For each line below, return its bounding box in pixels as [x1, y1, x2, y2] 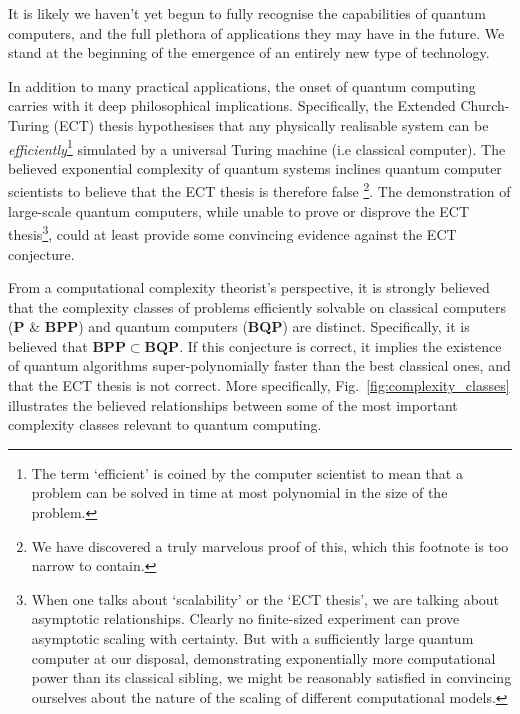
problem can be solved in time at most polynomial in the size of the [31, 482, 448, 503]
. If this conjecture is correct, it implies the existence [179, 335, 502, 356]
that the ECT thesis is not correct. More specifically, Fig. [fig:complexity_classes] [8, 375, 510, 396]
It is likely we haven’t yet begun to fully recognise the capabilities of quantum [8, 3, 486, 23]
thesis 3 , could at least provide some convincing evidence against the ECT [8, 221, 457, 244]
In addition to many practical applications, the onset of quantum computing [8, 75, 476, 96]
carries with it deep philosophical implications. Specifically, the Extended [8, 95, 456, 116]
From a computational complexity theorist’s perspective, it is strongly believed [8, 277, 490, 298]
